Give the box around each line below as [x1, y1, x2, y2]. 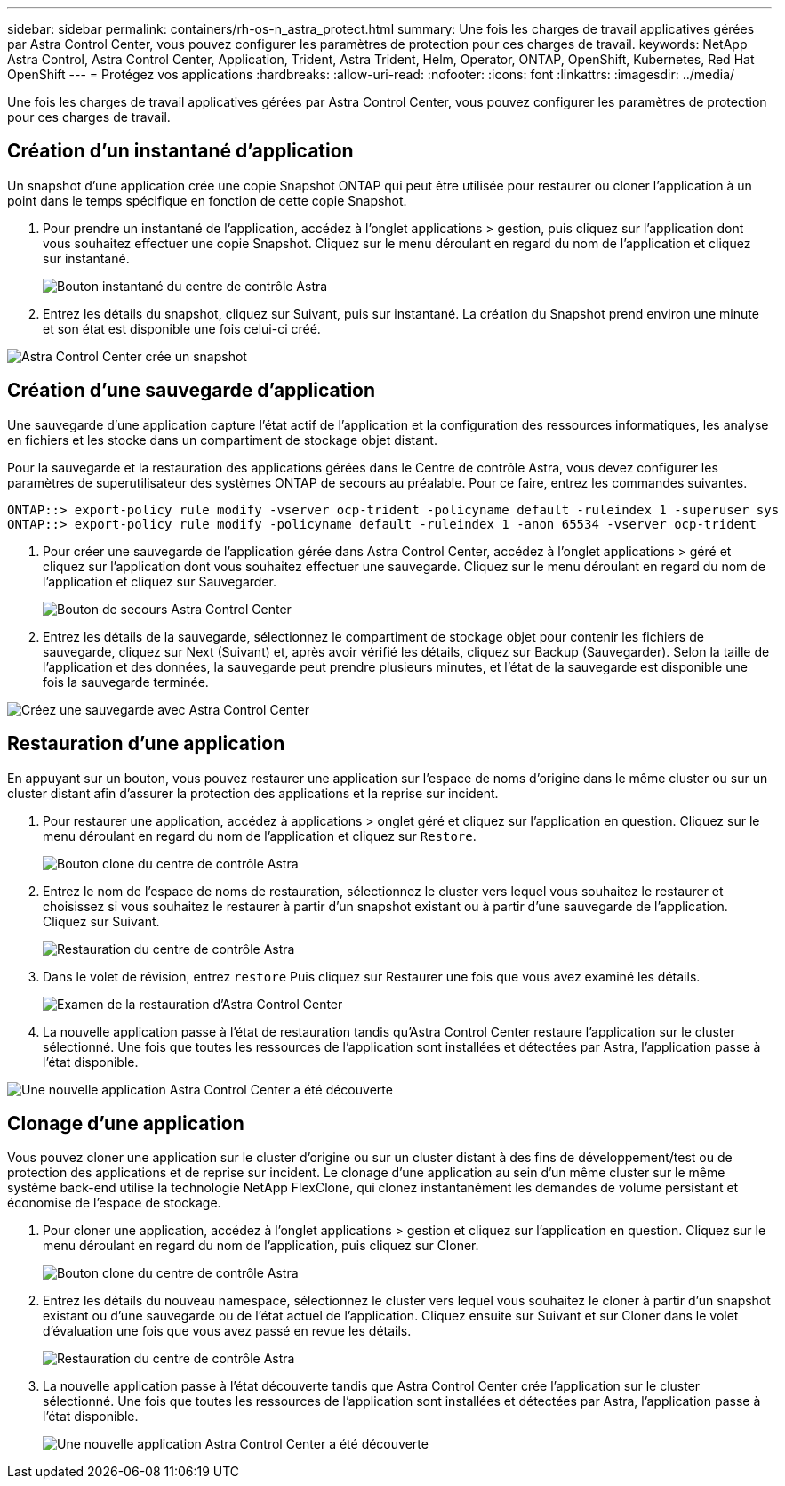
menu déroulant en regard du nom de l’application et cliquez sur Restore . [43, 828, 477, 844]
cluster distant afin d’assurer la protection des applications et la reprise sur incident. [7, 785, 499, 801]
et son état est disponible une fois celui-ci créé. [43, 320, 321, 336]
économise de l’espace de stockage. [7, 1195, 221, 1211]
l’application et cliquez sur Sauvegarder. [43, 573, 276, 589]
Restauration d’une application [7, 732, 285, 755]
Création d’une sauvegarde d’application [7, 379, 376, 402]
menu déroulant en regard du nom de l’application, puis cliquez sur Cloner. [43, 1238, 479, 1254]
